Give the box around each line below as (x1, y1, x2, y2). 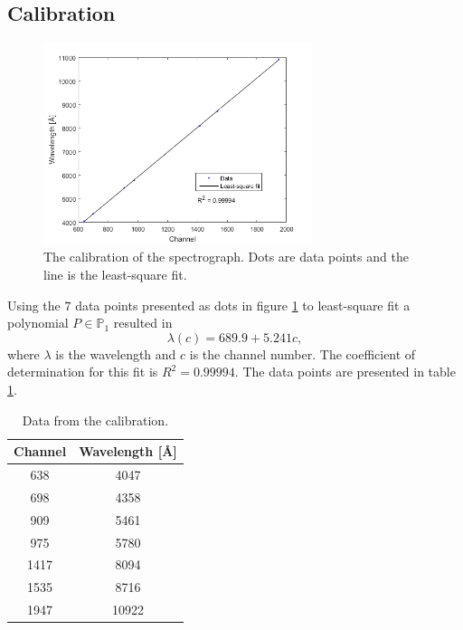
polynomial (7, 313, 69, 332)
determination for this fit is (7, 362, 158, 381)
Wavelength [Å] (79, 442, 177, 461)
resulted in (113, 313, 173, 332)
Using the (7, 295, 61, 314)
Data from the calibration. (22, 410, 169, 429)
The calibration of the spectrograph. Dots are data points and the (43, 247, 409, 266)
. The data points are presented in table (234, 362, 456, 381)
